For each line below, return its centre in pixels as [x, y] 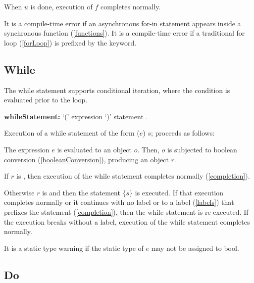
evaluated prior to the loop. [46, 100]
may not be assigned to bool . [195, 248]
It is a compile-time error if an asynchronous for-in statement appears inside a [123, 23]
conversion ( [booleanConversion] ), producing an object [86, 159]
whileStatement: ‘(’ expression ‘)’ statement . [76, 116]
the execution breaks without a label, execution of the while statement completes [127, 221]
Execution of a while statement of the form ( [72, 133]
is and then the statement [81, 192]
